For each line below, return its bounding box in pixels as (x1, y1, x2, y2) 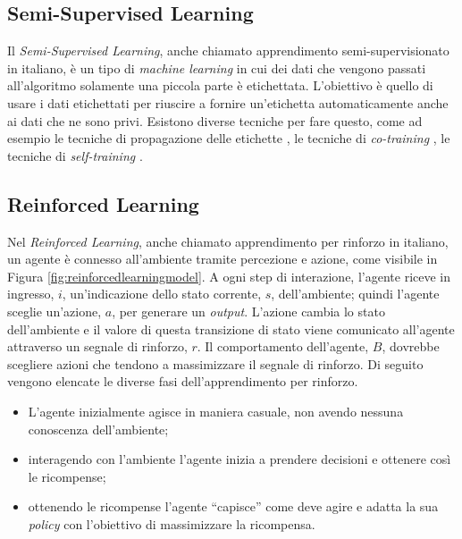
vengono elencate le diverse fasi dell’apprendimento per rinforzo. (7, 372, 358, 391)
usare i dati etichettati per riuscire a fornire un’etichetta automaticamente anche (7, 93, 449, 112)
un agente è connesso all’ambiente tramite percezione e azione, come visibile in (7, 249, 438, 268)
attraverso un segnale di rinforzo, (7, 337, 188, 356)
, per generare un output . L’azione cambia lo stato (112, 301, 385, 320)
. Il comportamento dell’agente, (197, 337, 369, 356)
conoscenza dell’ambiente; (28, 419, 169, 438)
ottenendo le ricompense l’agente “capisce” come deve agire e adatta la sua (28, 497, 439, 516)
